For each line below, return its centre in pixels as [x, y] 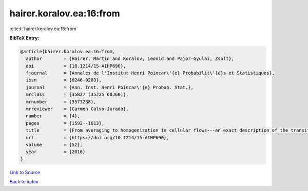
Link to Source [25, 172]
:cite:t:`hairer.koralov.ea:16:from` [44, 29]
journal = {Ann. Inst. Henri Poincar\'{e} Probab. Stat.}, [110, 87]
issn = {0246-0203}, [64, 80]
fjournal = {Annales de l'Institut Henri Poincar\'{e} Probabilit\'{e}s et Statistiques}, [150, 73]
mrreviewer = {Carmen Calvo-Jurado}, [77, 109]
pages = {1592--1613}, [65, 123]
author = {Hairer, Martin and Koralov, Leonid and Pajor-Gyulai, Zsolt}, [130, 59]
